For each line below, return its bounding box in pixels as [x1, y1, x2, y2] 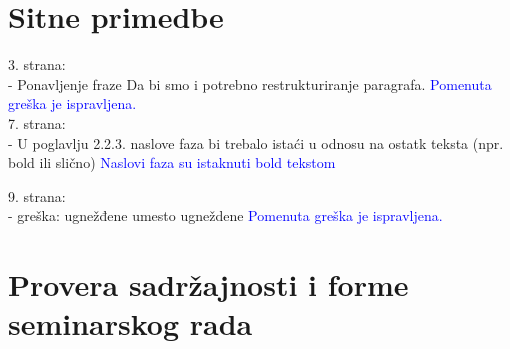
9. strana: [8, 185, 66, 206]
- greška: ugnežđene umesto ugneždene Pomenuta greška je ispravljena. [8, 205, 443, 226]
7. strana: [8, 112, 66, 133]
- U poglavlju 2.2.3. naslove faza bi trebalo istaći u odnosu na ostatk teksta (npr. [8, 132, 504, 153]
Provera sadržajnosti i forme [8, 264, 409, 305]
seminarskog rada [8, 303, 253, 344]
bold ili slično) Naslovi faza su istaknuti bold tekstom [8, 152, 336, 173]
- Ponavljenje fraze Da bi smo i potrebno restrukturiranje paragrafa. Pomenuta [8, 73, 492, 94]
